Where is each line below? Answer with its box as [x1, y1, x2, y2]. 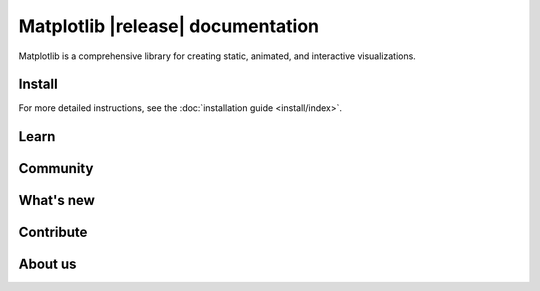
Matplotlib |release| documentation [18, 15, 320, 37]
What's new [18, 192, 95, 209]
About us [18, 256, 77, 273]
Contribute [18, 224, 88, 241]
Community [18, 160, 94, 177]
